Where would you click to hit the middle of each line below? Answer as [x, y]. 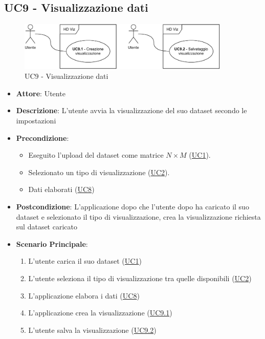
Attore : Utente [41, 93]
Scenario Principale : [52, 243]
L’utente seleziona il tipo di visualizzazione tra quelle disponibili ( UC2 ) [140, 278]
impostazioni [36, 121]
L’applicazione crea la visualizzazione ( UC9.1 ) [100, 313]
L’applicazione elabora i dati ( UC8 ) [84, 295]
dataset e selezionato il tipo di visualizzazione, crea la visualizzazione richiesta [138, 216]
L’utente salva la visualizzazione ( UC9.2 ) [92, 330]
